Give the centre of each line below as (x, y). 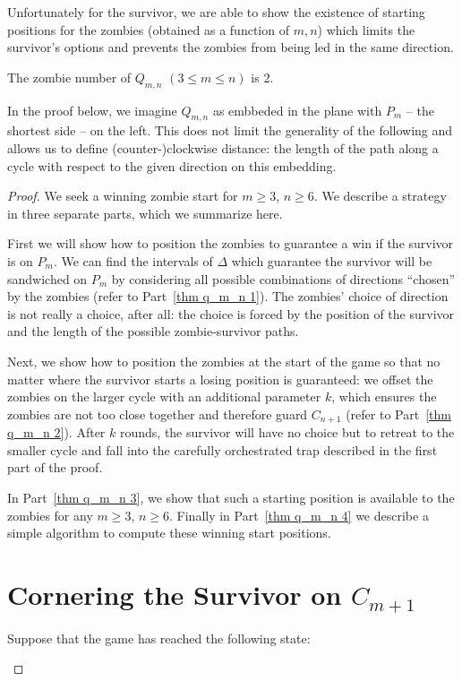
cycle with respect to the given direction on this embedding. (172, 165)
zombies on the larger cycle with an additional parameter (164, 397)
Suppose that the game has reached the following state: (159, 638)
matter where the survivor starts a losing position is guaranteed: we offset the (220, 379)
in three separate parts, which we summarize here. (145, 213)
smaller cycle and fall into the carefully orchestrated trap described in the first (222, 449)
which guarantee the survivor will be (332, 260)
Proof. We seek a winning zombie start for (123, 196)
